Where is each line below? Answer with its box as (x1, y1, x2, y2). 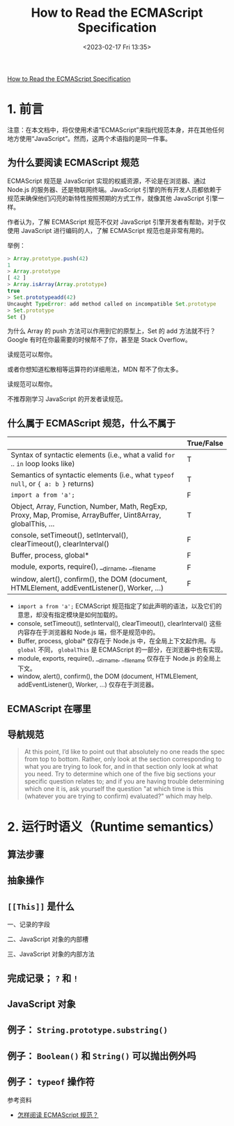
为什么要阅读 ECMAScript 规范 (7, 157, 139, 169)
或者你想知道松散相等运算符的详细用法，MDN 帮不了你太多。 (7, 365, 182, 374)
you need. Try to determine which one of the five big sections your (24, 770, 216, 779)
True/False (187, 438, 224, 448)
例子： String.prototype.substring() (7, 1024, 169, 1036)
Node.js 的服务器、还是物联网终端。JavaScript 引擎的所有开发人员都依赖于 (7, 185, 222, 193)
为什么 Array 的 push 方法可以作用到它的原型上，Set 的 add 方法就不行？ (7, 326, 216, 336)
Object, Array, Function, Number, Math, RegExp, (10, 502, 168, 511)
